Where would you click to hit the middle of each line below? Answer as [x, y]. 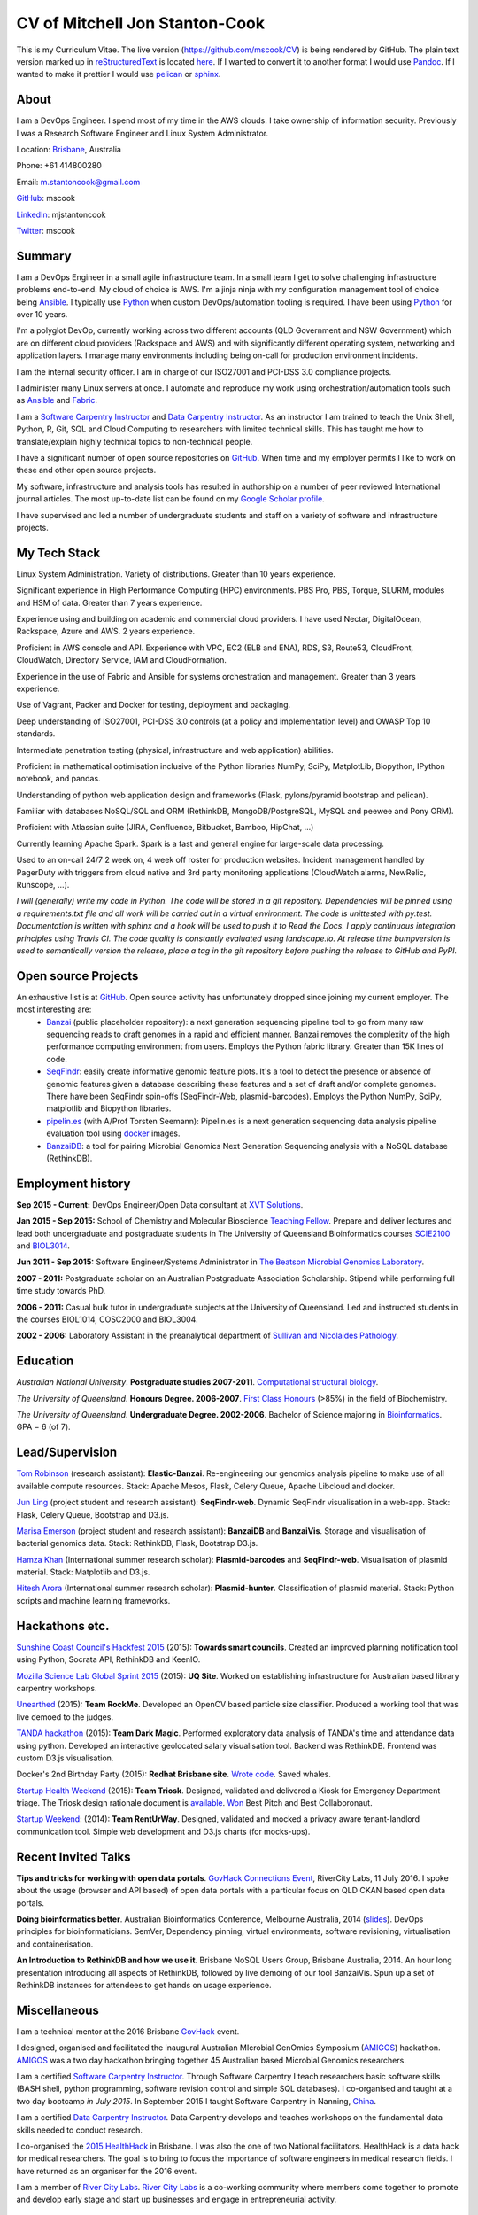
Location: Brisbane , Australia [69, 150]
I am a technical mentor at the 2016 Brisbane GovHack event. [128, 2031]
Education [45, 1361]
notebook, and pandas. [58, 779]
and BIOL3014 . [43, 1246]
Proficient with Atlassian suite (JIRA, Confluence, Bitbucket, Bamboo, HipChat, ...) [165, 828]
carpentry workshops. [57, 1688]
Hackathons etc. [63, 1626]
